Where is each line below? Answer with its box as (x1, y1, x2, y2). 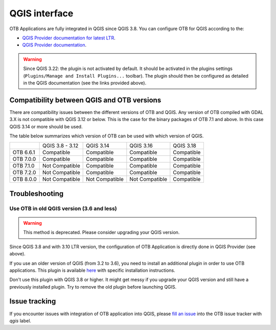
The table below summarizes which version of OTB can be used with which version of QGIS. (9, 133, 204, 139)
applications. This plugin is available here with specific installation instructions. (9, 267, 176, 273)
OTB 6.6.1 (12, 149, 35, 156)
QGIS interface (9, 8, 74, 19)
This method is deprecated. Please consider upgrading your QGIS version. (23, 229, 180, 235)
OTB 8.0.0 (12, 176, 37, 183)
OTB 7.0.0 (12, 156, 36, 163)
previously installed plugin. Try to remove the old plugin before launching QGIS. (9, 284, 177, 290)
